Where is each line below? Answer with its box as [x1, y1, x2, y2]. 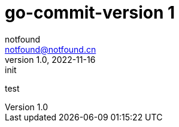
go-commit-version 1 [5, 2, 175, 23]
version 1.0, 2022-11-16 [5, 54, 96, 65]
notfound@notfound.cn [5, 44, 96, 55]
